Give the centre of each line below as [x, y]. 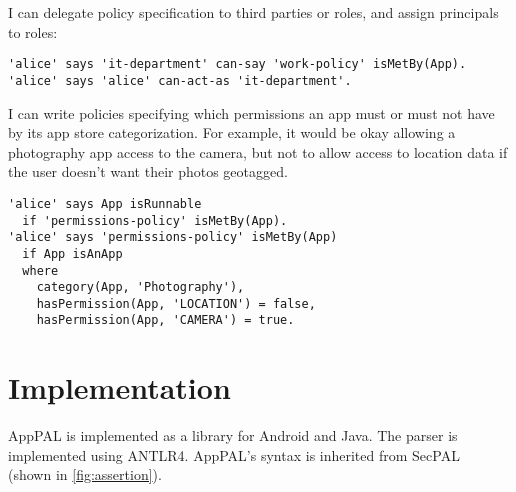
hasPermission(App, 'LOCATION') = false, [176, 303]
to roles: [33, 31]
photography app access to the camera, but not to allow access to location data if [258, 151]
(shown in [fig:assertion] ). [85, 474]
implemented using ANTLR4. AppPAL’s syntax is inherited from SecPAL [234, 454]
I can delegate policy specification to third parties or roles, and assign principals [253, 12]
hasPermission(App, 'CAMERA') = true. [165, 320]
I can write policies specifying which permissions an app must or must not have [251, 112]
